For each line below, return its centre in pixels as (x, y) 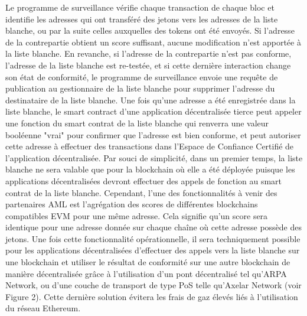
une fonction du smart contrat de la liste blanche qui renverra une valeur (137, 123)
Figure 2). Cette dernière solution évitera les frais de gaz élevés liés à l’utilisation (152, 296)
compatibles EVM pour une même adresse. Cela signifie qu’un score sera (137, 215)
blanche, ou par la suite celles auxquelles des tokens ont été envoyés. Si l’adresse (150, 30)
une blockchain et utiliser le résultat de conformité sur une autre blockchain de (148, 262)
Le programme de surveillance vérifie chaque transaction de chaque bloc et (140, 7)
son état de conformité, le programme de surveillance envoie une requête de (142, 76)
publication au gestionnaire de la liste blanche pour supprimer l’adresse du (140, 88)
